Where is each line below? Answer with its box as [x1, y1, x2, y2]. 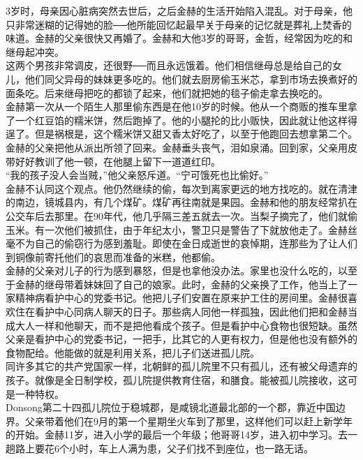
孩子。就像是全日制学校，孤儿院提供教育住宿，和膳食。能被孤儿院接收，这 [6, 373, 348, 387]
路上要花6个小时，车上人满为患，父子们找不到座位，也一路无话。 [15, 441, 313, 455]
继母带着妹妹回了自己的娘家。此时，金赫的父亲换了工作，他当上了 [44, 276, 348, 291]
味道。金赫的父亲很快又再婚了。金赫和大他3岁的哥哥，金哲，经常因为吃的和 [6, 31, 353, 45]
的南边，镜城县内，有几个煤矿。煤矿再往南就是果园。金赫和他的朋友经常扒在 [6, 195, 357, 209]
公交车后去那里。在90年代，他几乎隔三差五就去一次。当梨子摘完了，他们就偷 [6, 208, 357, 223]
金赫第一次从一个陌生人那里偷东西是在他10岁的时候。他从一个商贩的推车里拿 [6, 99, 357, 114]
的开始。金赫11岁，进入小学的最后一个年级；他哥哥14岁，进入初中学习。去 [6, 427, 348, 442]
